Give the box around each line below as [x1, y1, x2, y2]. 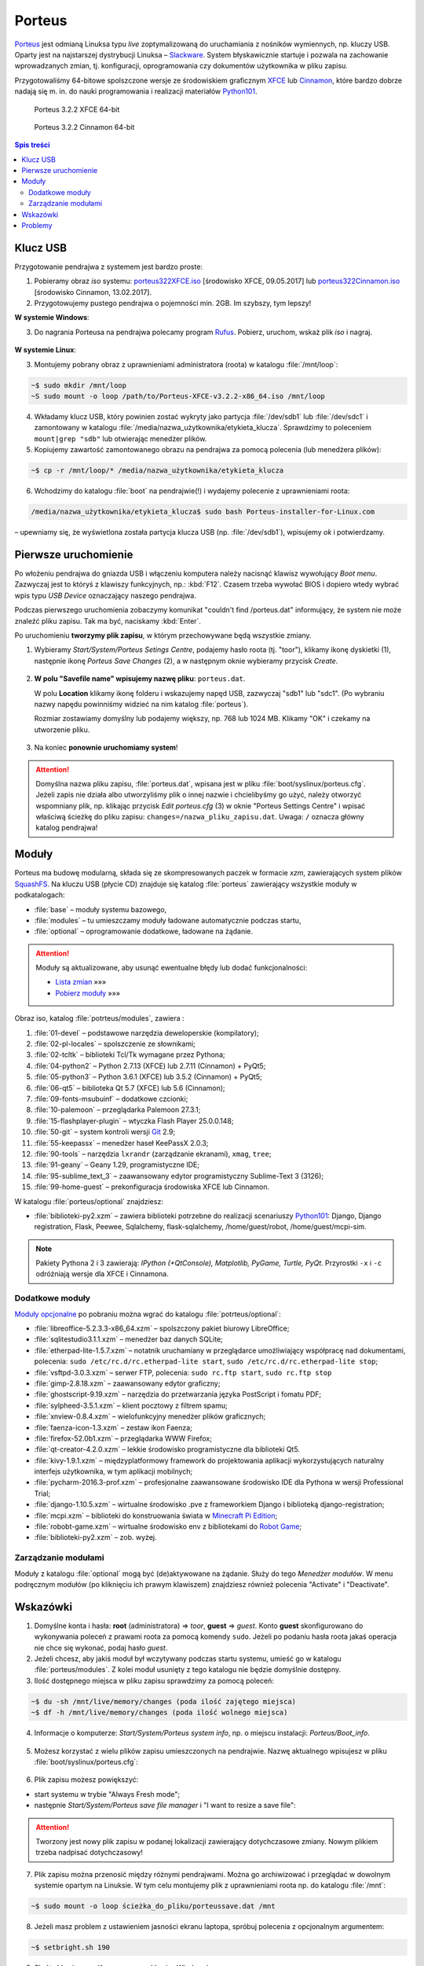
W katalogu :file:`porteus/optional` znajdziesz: [14, 1196, 164, 1206]
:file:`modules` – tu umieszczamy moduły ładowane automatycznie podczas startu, [34, 915, 302, 925]
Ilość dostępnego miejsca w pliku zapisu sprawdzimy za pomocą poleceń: [34, 1676, 275, 1685]
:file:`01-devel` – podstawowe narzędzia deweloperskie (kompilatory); [34, 1028, 259, 1037]
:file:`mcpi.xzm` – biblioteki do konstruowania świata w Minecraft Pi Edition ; [34, 1511, 278, 1520]
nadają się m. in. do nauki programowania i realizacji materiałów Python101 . [14, 87, 258, 96]
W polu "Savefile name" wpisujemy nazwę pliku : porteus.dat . [34, 674, 246, 683]
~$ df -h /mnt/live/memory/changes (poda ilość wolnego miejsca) [31, 1708, 288, 1717]
